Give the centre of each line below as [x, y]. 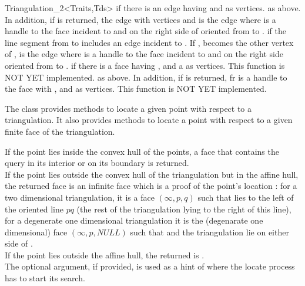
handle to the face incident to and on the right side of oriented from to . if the [145, 31]
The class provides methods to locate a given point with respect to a [128, 108]
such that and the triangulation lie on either [210, 232]
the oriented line [34, 209]
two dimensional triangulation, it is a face [80, 197]
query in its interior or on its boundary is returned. [97, 163]
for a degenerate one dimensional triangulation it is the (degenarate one [134, 220]
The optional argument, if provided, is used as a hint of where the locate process [150, 266]
